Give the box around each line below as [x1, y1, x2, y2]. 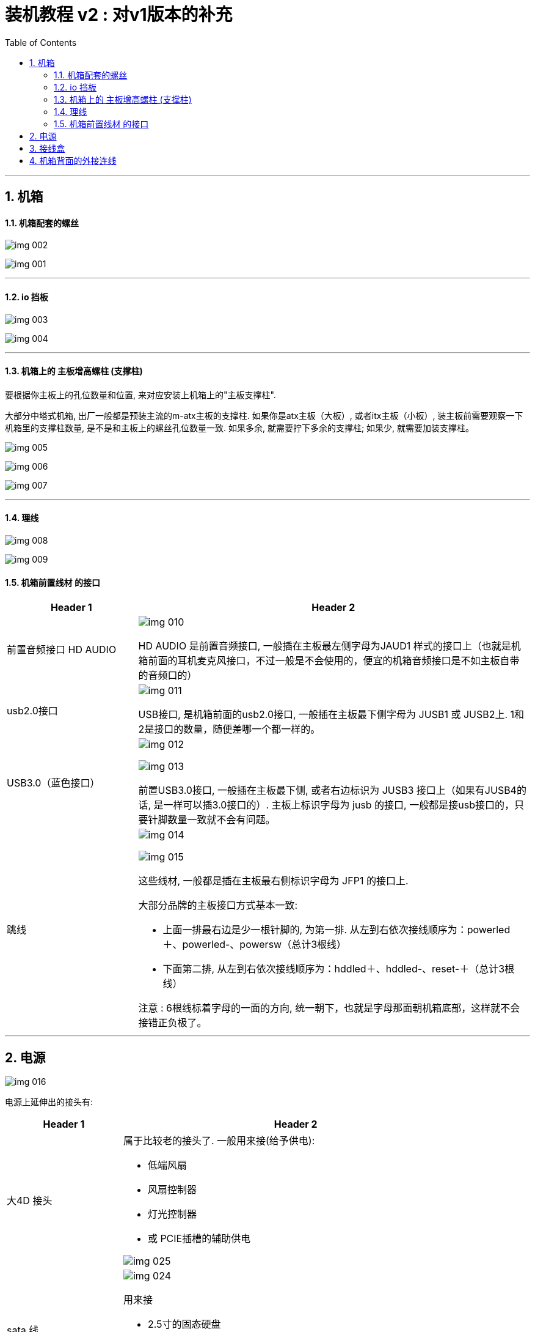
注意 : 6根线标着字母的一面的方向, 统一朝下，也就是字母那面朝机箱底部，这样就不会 [138, 1002, 520, 1015]
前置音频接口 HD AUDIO [7, 643, 117, 656]
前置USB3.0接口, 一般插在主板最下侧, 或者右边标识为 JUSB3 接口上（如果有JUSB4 [138, 784, 517, 797]
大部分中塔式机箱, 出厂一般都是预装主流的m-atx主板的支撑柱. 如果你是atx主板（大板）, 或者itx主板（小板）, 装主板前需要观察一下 [5, 410, 523, 421]
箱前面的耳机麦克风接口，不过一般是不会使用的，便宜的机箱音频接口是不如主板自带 [138, 654, 520, 667]
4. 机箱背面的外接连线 [29, 155, 117, 166]
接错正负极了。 [138, 1016, 207, 1029]
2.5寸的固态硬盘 [147, 1318, 221, 1331]
